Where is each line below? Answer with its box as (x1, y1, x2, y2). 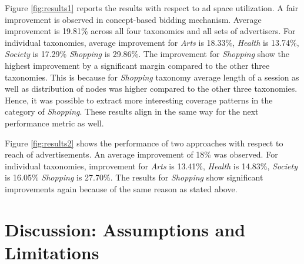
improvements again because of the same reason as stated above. (5, 182, 238, 195)
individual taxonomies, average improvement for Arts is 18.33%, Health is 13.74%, (5, 36, 299, 48)
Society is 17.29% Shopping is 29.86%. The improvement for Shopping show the (5, 48, 289, 60)
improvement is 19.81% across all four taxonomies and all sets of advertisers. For (5, 25, 296, 37)
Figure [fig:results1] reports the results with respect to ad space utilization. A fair (5, 2, 299, 14)
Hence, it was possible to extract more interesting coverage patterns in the (5, 93, 273, 106)
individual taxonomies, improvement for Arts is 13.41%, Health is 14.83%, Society (5, 159, 298, 172)
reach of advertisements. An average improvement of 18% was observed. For (5, 148, 278, 161)
